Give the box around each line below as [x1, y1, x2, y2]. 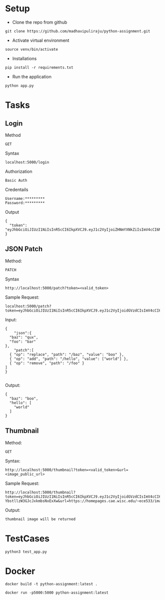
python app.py [5, 83, 34, 88]
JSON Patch [5, 245, 43, 253]
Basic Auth [5, 178, 27, 183]
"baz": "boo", [9, 396, 38, 401]
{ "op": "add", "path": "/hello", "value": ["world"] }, [9, 356, 129, 361]
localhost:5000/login [5, 159, 50, 165]
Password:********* [5, 200, 45, 205]
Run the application [12, 73, 52, 79]
